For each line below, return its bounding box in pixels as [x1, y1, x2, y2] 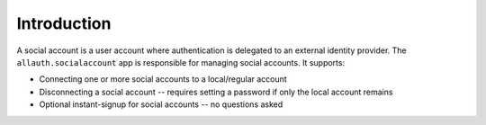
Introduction [16, 13, 112, 33]
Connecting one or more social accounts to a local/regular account [39, 74, 287, 85]
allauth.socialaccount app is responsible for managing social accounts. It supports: [16, 57, 346, 67]
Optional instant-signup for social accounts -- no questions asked [39, 99, 283, 110]
